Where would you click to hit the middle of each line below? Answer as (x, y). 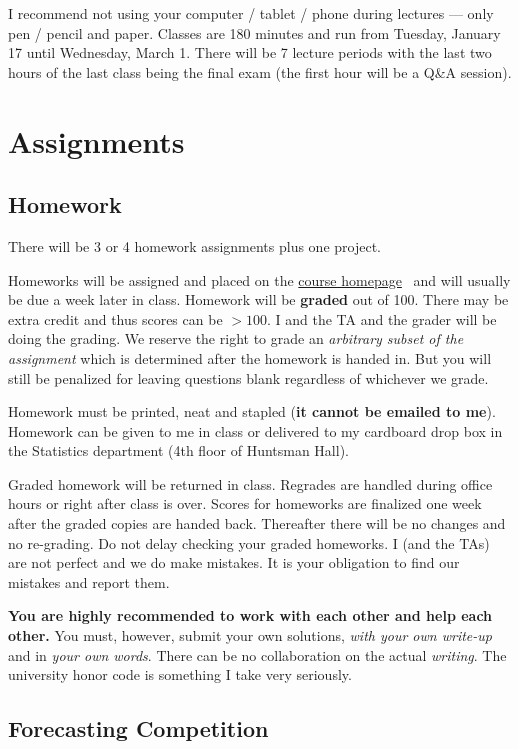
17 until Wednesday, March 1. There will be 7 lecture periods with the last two (250, 52)
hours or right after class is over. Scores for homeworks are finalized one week (245, 503)
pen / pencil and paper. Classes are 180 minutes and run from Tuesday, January (254, 32)
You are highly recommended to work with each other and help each (250, 615)
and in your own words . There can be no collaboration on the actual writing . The (257, 654)
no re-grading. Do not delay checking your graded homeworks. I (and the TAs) (249, 542)
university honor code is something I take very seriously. (180, 674)
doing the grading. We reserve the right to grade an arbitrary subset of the (236, 338)
